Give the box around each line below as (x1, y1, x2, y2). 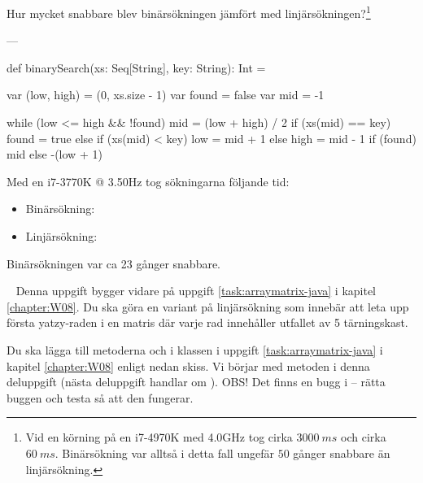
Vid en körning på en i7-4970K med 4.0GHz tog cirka (25, 429, 293, 446)
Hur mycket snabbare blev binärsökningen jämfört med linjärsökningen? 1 (7, 2, 371, 21)
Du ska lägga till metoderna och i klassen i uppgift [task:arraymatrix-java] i (7, 341, 383, 358)
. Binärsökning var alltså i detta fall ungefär (55, 444, 274, 461)
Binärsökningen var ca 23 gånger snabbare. (7, 255, 221, 272)
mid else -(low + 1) (7, 146, 102, 163)
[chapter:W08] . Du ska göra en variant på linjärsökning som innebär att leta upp (7, 298, 409, 315)
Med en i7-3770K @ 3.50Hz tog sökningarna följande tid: (7, 172, 290, 189)
